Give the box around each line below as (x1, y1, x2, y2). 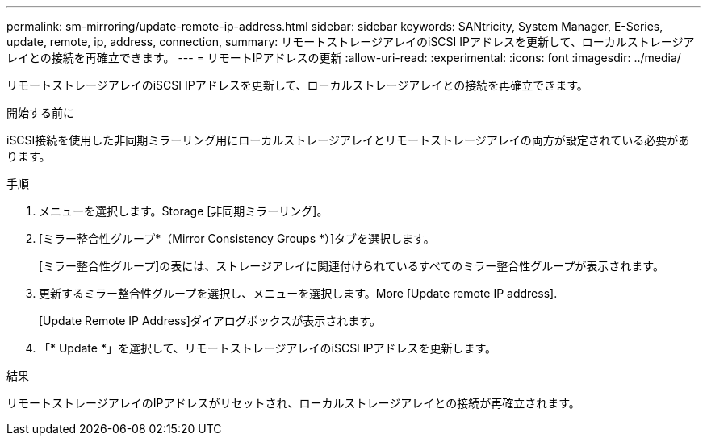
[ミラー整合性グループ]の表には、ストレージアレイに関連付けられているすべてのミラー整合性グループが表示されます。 (39, 259, 664, 273)
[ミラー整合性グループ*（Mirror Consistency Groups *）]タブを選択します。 (39, 231, 435, 245)
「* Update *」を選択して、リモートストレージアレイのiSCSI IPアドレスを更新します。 (39, 341, 497, 355)
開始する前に (6, 106, 74, 119)
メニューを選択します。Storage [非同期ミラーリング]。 (39, 204, 328, 218)
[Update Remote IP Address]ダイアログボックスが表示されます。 (39, 314, 381, 327)
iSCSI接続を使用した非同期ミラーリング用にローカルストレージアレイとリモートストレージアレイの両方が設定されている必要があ (6, 133, 690, 147)
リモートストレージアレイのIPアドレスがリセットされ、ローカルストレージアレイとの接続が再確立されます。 (6, 396, 580, 410)
